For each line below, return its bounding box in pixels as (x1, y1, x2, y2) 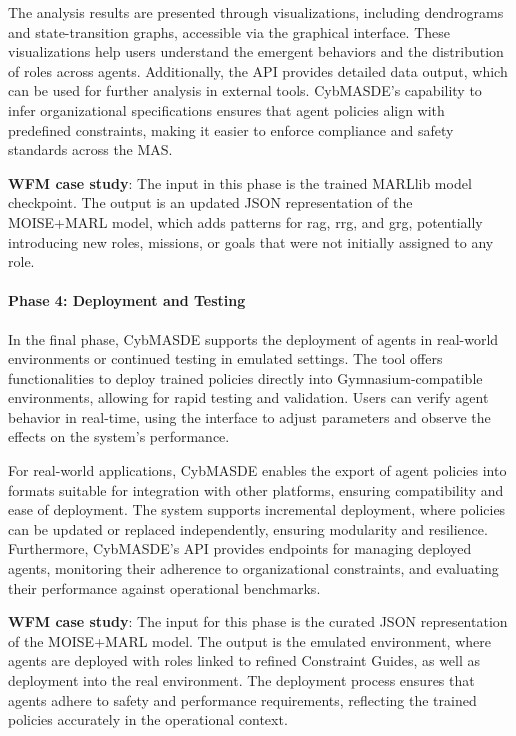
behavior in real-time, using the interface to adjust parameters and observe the (8, 406, 491, 427)
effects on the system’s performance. (8, 426, 230, 447)
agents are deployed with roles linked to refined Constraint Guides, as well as (8, 650, 481, 671)
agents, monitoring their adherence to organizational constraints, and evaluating (8, 558, 499, 579)
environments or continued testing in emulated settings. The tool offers (8, 348, 443, 369)
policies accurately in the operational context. (8, 709, 288, 730)
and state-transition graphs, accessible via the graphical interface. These (8, 21, 450, 42)
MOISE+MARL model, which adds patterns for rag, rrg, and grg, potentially (8, 211, 483, 232)
